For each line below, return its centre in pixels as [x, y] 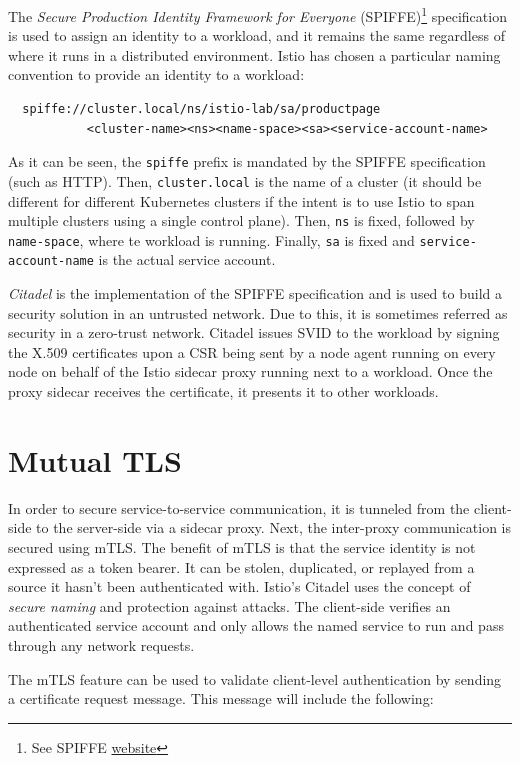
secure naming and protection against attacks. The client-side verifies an [229, 605]
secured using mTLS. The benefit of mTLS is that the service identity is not [242, 546]
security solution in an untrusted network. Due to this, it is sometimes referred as [258, 312]
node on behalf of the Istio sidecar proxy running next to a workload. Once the [250, 371]
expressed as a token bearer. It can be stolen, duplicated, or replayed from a [241, 566]
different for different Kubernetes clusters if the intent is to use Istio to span [241, 200]
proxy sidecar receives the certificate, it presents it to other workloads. [223, 391]
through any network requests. [101, 644]
